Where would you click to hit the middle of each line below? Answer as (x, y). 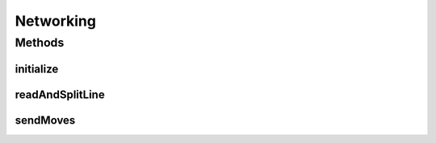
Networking (56, 21)
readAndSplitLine (60, 94)
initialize (37, 69)
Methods (40, 43)
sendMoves (45, 120)
